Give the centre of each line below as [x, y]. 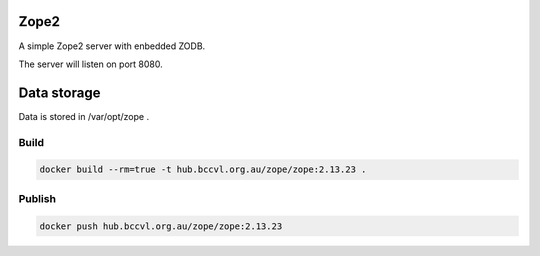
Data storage [59, 92]
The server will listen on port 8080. [91, 64]
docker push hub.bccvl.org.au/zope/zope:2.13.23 [161, 226]
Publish [37, 198]
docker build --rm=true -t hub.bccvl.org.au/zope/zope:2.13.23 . [203, 169]
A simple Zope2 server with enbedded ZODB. [112, 46]
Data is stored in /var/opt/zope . [84, 116]
